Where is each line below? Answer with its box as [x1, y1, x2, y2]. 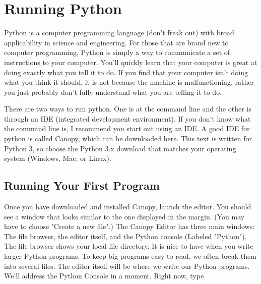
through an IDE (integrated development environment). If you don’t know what [4, 113, 251, 124]
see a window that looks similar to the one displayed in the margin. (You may [4, 211, 245, 221]
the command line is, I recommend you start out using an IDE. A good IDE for [4, 123, 250, 134]
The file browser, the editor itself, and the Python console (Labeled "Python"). [4, 231, 247, 241]
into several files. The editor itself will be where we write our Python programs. [4, 260, 250, 271]
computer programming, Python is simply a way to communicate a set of [4, 47, 230, 58]
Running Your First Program [4, 178, 160, 193]
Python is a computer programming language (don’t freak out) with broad [4, 27, 234, 38]
